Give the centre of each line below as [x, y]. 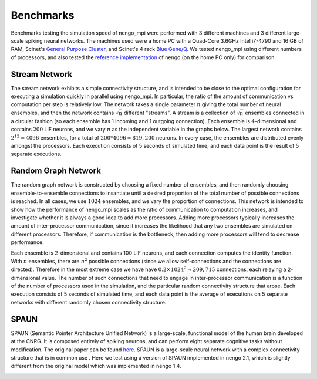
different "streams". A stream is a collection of [179, 113]
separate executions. [36, 154]
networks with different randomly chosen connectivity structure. [89, 302]
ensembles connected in [274, 113]
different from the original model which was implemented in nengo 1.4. [96, 366]
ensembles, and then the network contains [63, 113]
